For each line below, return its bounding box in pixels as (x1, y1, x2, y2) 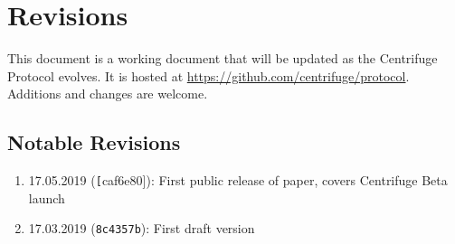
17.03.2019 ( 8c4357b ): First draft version (28, 219, 255, 238)
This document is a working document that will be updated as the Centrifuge (7, 49, 438, 68)
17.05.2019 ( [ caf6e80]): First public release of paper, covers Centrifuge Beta (28, 171, 448, 190)
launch (28, 188, 65, 207)
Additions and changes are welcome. (7, 84, 208, 103)
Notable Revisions (7, 128, 181, 156)
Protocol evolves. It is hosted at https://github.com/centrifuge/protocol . (7, 66, 410, 85)
